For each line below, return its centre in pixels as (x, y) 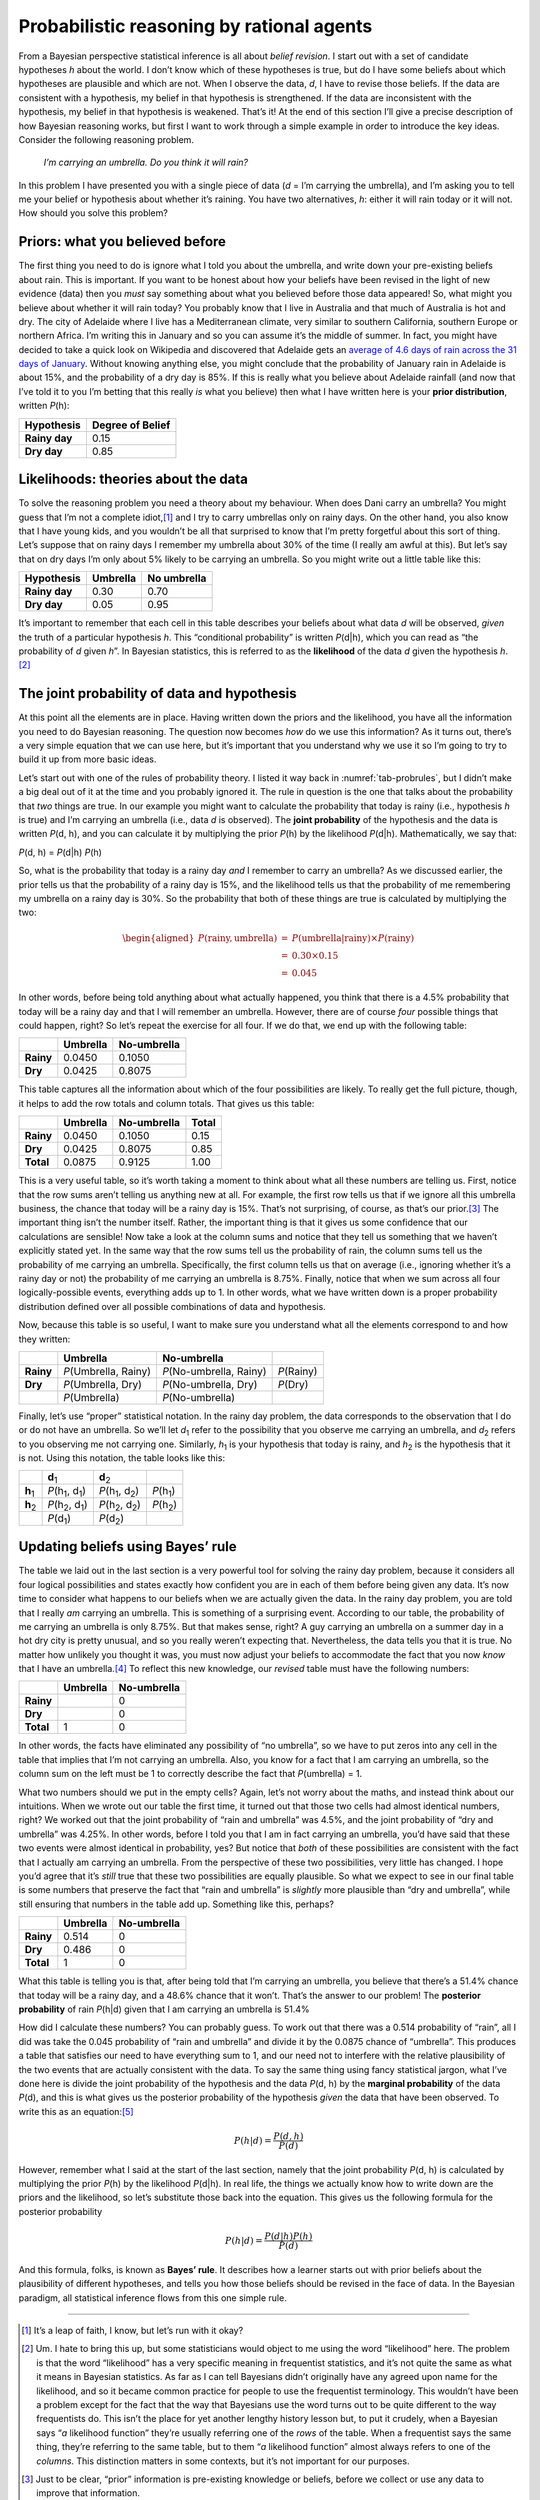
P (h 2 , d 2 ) (120, 1506)
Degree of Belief (131, 425)
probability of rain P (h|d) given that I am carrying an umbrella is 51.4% (164, 2009)
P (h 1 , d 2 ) (119, 1492)
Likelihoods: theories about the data (133, 479)
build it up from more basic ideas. (87, 759)
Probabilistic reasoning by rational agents (195, 26)
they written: (44, 1339)
